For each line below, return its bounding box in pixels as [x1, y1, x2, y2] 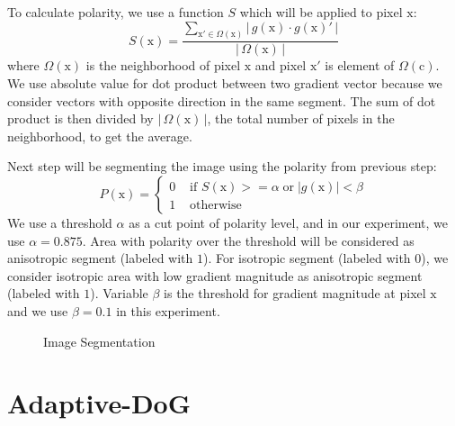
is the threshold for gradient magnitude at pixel [164, 284, 426, 303]
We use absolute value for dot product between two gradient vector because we [7, 74, 442, 93]
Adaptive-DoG [7, 385, 192, 421]
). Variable [90, 284, 148, 303]
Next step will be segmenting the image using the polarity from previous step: [7, 157, 437, 176]
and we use [7, 302, 68, 321]
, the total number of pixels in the [207, 109, 395, 128]
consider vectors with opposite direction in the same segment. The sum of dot [7, 91, 436, 110]
